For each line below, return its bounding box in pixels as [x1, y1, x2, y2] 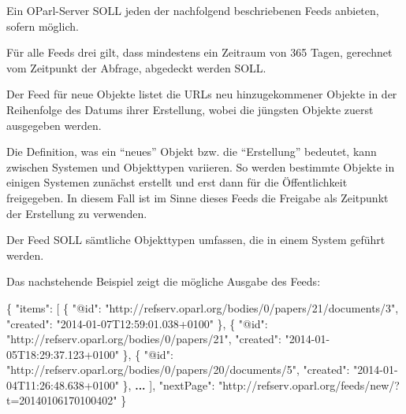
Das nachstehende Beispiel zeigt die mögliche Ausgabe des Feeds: [6, 273, 321, 290]
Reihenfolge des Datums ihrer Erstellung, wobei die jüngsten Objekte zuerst [6, 101, 374, 117]
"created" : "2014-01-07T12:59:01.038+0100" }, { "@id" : [6, 315, 268, 331]
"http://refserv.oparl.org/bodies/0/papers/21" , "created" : [6, 331, 281, 347]
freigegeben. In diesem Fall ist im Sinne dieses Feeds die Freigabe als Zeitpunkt [6, 189, 389, 205]
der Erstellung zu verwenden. [6, 205, 147, 221]
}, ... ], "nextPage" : [122, 376, 215, 393]
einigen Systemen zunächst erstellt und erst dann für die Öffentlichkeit [6, 174, 348, 190]
